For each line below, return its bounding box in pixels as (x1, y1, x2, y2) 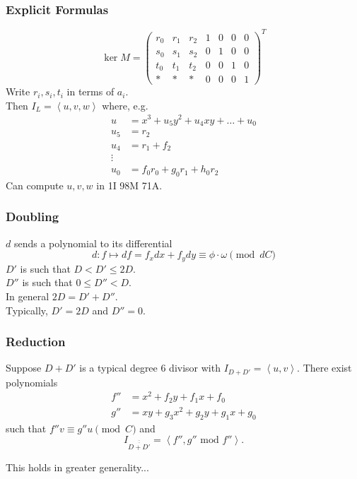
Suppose (6, 360, 42, 375)
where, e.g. (102, 97, 148, 112)
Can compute (6, 177, 64, 192)
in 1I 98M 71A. (96, 177, 163, 192)
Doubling (6, 208, 59, 225)
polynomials (6, 374, 58, 389)
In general (6, 288, 49, 303)
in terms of (66, 84, 115, 99)
